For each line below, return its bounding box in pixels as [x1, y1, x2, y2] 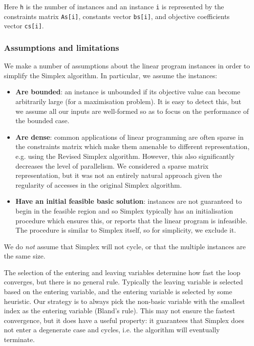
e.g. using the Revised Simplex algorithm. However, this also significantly [15, 151, 235, 161]
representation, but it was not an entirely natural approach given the [15, 170, 222, 180]
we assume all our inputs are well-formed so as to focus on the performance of [15, 106, 249, 116]
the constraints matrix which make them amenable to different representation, [15, 141, 250, 151]
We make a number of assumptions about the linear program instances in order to [4, 61, 250, 71]
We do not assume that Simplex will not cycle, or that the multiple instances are [4, 241, 246, 251]
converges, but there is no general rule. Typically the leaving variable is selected [4, 277, 243, 287]
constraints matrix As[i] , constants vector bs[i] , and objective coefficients [4, 11, 230, 21]
